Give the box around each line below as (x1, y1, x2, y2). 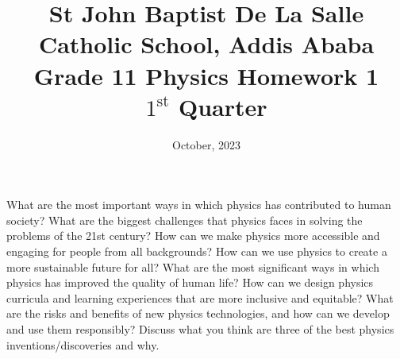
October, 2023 (172, 136, 240, 152)
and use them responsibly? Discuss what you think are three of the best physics (6, 321, 394, 338)
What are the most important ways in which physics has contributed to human (6, 196, 391, 213)
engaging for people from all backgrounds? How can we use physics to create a (6, 243, 387, 260)
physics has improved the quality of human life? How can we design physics (6, 274, 374, 291)
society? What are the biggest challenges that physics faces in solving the (6, 211, 363, 228)
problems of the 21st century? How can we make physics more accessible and (6, 227, 380, 244)
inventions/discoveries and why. (6, 336, 160, 353)
